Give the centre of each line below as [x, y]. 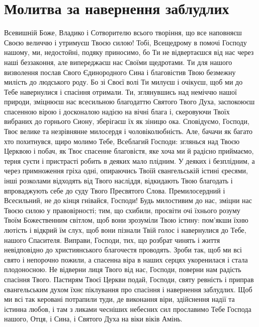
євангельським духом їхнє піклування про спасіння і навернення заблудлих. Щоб [128, 289]
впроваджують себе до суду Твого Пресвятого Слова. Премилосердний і [115, 190]
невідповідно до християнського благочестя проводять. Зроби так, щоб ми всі [123, 250]
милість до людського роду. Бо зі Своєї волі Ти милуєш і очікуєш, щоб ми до [123, 82]
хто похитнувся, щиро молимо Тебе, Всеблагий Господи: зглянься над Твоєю [122, 141]
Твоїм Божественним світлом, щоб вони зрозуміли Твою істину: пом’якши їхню [126, 220]
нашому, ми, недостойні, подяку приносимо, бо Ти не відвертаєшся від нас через [129, 52]
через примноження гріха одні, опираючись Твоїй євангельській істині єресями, [126, 171]
